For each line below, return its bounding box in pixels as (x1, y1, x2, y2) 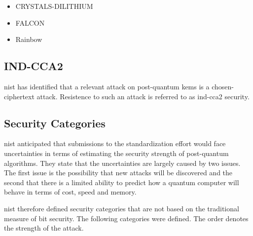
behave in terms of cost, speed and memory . (4, 187, 137, 197)
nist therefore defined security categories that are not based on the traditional (4, 203, 239, 213)
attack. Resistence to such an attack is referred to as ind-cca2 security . (36, 91, 250, 101)
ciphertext (4, 91, 35, 101)
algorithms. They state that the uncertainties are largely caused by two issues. (4, 157, 241, 168)
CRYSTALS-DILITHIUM (15, 1, 93, 11)
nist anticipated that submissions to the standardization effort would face (4, 138, 226, 149)
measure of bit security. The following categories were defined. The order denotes (4, 213, 249, 223)
